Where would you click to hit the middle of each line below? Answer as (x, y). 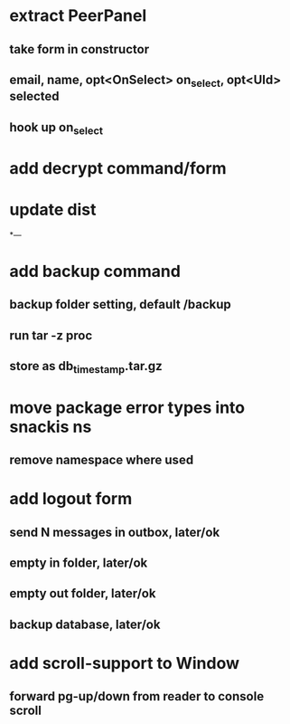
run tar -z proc (51, 335)
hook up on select (56, 128)
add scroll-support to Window (125, 663)
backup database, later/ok (85, 624)
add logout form (71, 499)
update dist (53, 210)
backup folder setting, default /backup (121, 305)
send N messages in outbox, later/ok (115, 532)
